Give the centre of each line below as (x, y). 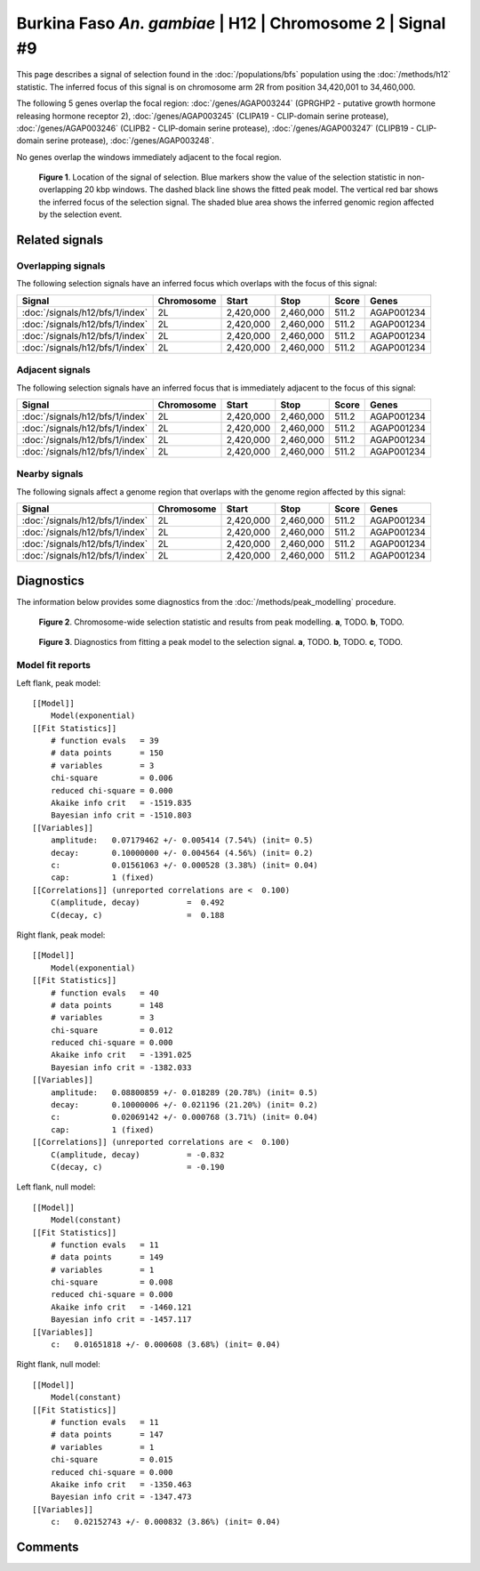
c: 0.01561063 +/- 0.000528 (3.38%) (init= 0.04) (184, 865)
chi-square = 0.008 (112, 1282)
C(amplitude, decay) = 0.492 (137, 902)
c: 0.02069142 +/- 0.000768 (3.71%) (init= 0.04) (184, 1117)
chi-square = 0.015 (112, 1460)
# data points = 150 (107, 753)
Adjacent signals (53, 370)
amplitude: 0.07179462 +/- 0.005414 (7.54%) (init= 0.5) (182, 840)
